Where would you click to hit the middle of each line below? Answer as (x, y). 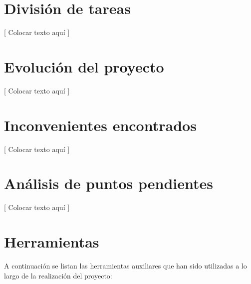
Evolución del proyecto (84, 66)
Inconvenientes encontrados (100, 125)
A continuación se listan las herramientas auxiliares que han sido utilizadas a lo (125, 265)
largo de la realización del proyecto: (58, 275)
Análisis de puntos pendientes (109, 183)
